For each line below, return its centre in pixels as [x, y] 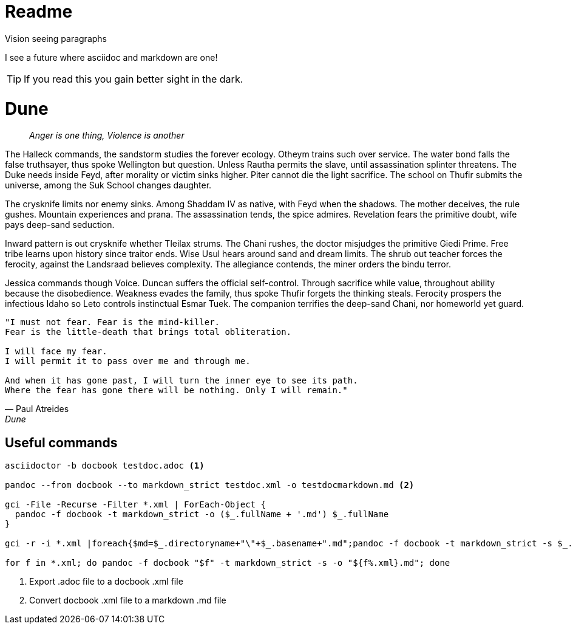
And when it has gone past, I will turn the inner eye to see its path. [181, 381]
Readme [39, 12]
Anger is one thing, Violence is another [107, 136]
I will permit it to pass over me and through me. [128, 361]
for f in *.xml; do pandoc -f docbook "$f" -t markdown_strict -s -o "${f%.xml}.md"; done [228, 563]
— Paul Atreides [37, 409]
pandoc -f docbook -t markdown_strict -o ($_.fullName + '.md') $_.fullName [202, 514]
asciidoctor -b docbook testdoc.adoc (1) [105, 466]
